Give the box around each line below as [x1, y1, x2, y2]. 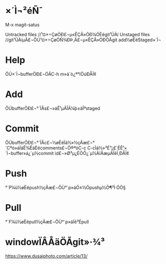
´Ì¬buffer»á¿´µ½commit [5, 150, 54, 156]
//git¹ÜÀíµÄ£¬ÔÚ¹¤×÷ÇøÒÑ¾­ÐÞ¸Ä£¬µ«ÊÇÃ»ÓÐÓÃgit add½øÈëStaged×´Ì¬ [5, 37, 161, 43]
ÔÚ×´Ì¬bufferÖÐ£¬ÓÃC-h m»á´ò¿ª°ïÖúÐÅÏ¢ [5, 71, 97, 77]
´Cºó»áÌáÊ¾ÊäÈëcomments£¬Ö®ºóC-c [5, 145, 87, 151]
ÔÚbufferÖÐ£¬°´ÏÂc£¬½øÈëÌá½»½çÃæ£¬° [5, 139, 95, 145]
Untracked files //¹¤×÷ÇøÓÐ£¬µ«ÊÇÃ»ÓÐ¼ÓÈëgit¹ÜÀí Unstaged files [5, 31, 150, 37]
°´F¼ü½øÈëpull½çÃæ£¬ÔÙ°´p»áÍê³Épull [5, 219, 89, 225]
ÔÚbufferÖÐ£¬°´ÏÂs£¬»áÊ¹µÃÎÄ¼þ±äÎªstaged [5, 105, 101, 111]
